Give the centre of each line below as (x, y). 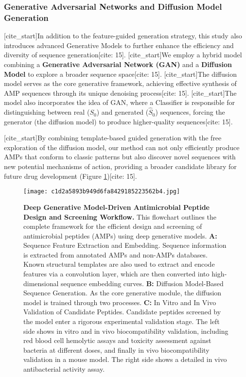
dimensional (41, 283)
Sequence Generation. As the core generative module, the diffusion (123, 293)
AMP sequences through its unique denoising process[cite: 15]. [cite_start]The (120, 93)
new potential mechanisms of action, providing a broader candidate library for (120, 166)
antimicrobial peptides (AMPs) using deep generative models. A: (120, 235)
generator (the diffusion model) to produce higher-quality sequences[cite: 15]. (118, 121)
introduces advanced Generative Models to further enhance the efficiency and (119, 45)
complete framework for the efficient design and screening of (113, 226)
